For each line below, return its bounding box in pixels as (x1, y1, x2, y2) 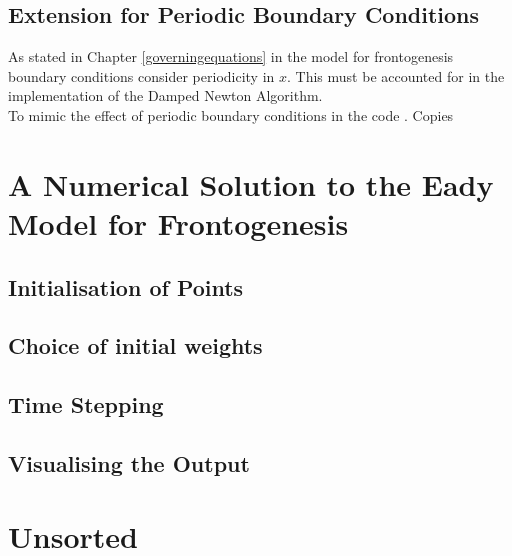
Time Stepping (8, 389, 164, 420)
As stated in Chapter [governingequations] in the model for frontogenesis (8, 46, 454, 67)
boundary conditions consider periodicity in (8, 65, 275, 86)
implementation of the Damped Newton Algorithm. (8, 85, 323, 106)
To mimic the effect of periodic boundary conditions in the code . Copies (8, 104, 454, 125)
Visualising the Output (8, 447, 250, 478)
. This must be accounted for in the (287, 65, 505, 86)
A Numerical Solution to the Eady (8, 163, 494, 204)
